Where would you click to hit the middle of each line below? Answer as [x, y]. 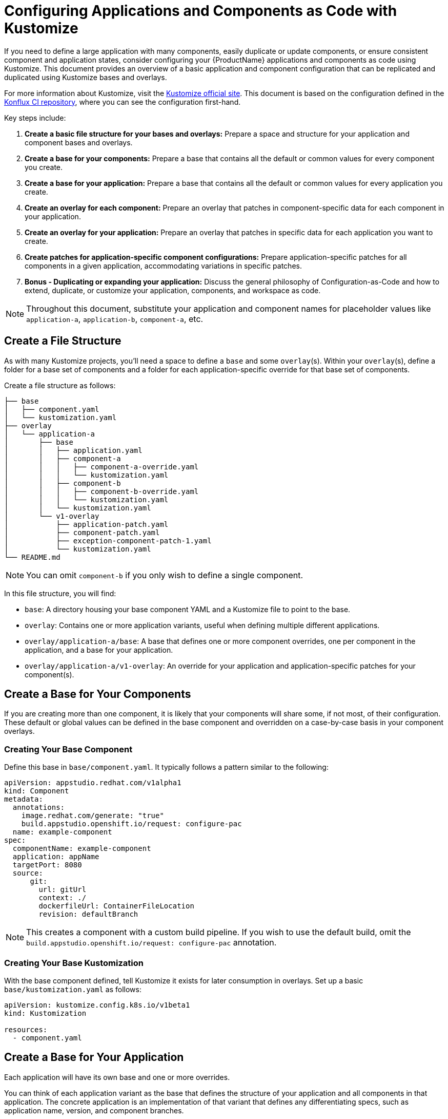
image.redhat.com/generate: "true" [93, 816]
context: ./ [63, 898]
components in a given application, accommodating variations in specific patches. [163, 265]
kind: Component [37, 791]
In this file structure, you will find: [60, 593]
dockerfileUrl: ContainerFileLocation [116, 906]
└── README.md [32, 557]
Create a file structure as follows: [60, 385]
